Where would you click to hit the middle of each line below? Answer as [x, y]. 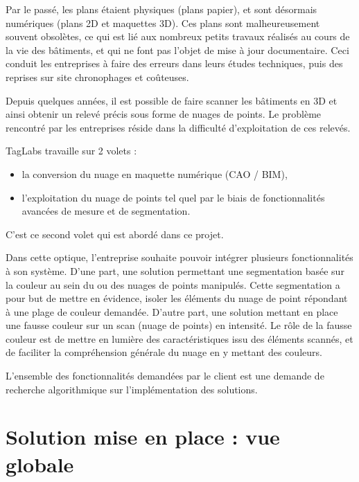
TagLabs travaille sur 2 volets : [71, 151]
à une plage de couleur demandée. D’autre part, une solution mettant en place [172, 311]
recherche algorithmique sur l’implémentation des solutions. [132, 389]
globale [40, 464]
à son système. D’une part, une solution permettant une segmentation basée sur [175, 270]
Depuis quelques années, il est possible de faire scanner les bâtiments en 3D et [172, 100]
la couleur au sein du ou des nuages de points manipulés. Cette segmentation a [173, 284]
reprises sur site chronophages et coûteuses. [97, 77]
